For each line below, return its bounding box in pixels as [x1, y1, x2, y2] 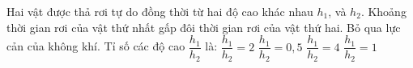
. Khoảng [360, 3, 407, 19]
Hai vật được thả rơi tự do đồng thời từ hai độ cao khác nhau [6, 3, 313, 19]
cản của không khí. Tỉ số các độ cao [6, 38, 185, 54]
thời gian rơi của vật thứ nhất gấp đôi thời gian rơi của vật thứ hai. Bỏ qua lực [6, 18, 401, 35]
